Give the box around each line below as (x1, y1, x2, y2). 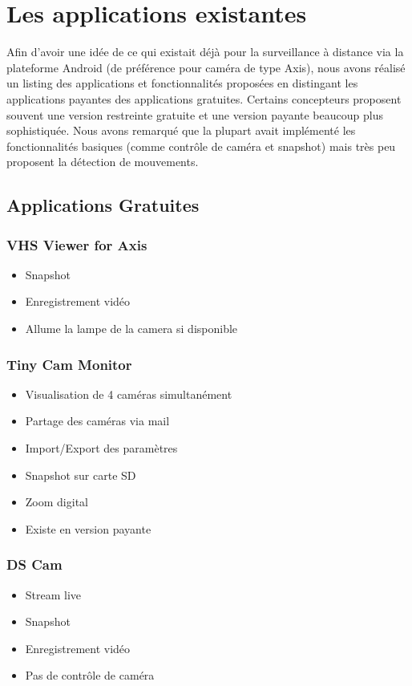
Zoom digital (25, 493, 88, 510)
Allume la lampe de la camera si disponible (25, 320, 238, 337)
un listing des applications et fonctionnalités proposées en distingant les (6, 75, 358, 91)
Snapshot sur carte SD (25, 466, 136, 483)
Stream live (25, 586, 82, 603)
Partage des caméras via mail (25, 412, 170, 429)
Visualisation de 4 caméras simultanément (25, 385, 232, 402)
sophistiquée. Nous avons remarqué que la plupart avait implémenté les (6, 122, 356, 139)
